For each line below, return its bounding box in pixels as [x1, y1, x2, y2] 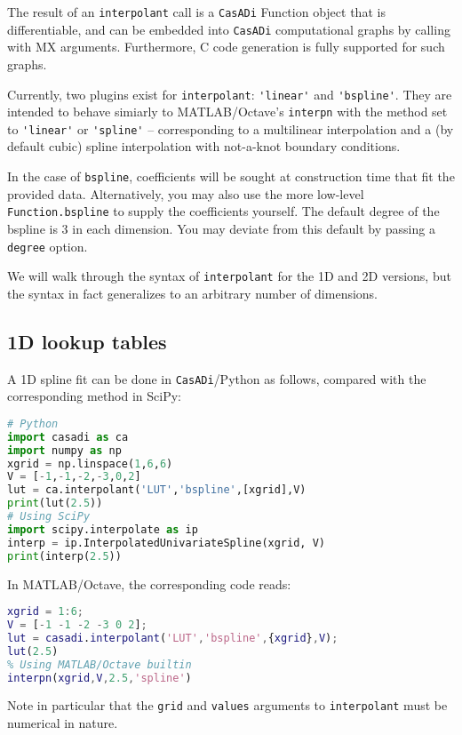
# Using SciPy [7, 510, 91, 523]
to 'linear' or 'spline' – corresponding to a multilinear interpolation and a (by [7, 119, 454, 138]
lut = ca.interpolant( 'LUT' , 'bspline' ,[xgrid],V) [7, 483, 307, 497]
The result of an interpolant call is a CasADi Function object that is [7, 3, 386, 20]
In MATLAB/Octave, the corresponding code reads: [7, 574, 291, 593]
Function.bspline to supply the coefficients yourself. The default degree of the [7, 202, 440, 220]
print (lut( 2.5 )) [7, 497, 103, 510]
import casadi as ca [7, 430, 129, 443]
